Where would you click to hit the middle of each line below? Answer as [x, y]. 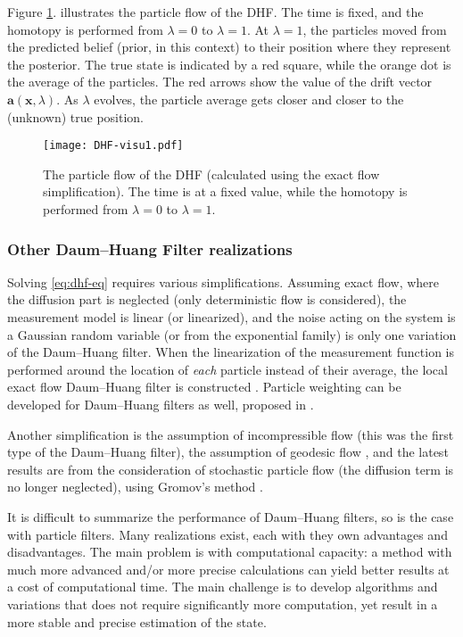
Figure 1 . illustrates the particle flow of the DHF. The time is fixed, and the [215, 12]
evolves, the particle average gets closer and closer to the [249, 99]
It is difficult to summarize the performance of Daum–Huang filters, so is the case [231, 516]
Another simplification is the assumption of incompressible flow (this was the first [231, 434]
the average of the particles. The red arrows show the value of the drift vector [220, 82]
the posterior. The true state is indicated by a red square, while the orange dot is [229, 64]
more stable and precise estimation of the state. [137, 621]
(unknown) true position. [75, 116]
